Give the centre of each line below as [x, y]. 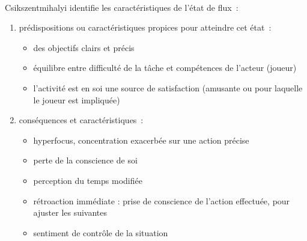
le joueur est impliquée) [77, 99]
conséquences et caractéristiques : [81, 120]
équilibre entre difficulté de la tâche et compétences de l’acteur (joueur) [165, 68]
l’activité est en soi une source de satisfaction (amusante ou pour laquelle [168, 87]
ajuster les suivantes [70, 212]
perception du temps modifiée [88, 180]
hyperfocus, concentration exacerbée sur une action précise [141, 140]
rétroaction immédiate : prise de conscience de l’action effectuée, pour [162, 200]
